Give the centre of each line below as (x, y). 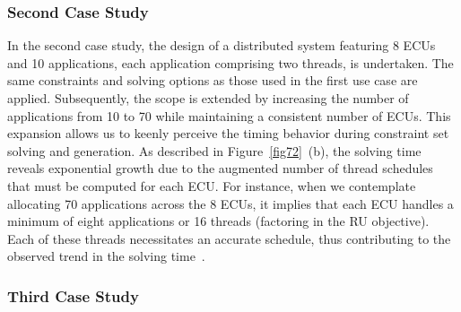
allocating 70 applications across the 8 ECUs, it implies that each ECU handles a (230, 203)
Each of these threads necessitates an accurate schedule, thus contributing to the (229, 238)
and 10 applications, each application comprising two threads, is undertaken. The (230, 62)
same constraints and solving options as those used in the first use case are (213, 80)
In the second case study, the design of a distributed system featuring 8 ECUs (222, 45)
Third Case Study (73, 295)
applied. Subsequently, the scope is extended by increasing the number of (208, 98)
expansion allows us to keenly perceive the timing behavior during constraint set (228, 133)
